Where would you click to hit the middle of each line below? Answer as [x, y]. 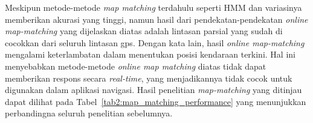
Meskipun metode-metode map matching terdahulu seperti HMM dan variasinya [153, 7]
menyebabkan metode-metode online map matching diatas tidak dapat [136, 66]
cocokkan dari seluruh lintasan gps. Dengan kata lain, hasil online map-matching [155, 42]
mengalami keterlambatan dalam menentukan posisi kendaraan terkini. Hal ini [150, 54]
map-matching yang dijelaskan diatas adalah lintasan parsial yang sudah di [144, 31]
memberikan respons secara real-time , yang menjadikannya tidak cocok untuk [149, 78]
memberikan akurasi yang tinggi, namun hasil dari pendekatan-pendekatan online [156, 19]
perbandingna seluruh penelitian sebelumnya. [89, 113]
